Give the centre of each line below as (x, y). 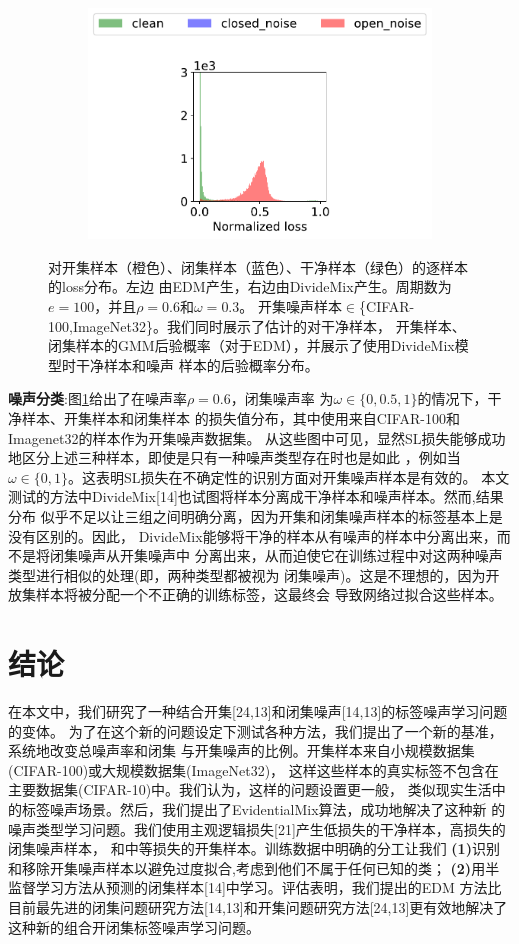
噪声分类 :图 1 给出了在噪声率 (97, 398)
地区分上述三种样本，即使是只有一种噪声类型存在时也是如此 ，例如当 (234, 457)
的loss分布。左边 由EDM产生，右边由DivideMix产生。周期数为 (250, 286)
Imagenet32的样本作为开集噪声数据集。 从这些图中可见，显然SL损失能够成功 (257, 437)
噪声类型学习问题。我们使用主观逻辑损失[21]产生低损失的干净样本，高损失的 (257, 828)
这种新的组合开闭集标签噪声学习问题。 (134, 926)
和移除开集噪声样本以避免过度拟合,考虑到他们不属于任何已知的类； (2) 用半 (254, 867)
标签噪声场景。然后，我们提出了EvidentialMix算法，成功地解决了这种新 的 (263, 808)
